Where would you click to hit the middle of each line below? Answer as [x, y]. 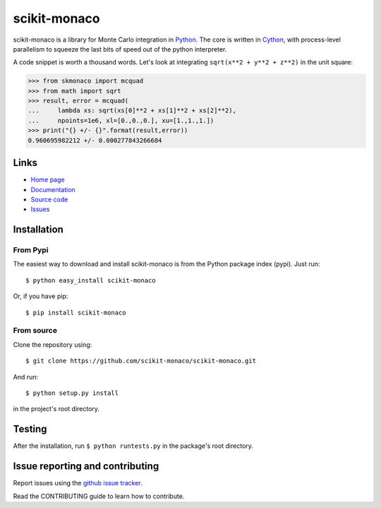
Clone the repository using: [53, 344]
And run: [26, 377]
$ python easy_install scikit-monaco [91, 280]
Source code [49, 199]
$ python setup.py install [72, 393]
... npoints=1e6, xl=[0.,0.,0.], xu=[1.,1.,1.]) [121, 120]
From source [35, 331]
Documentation [53, 189]
